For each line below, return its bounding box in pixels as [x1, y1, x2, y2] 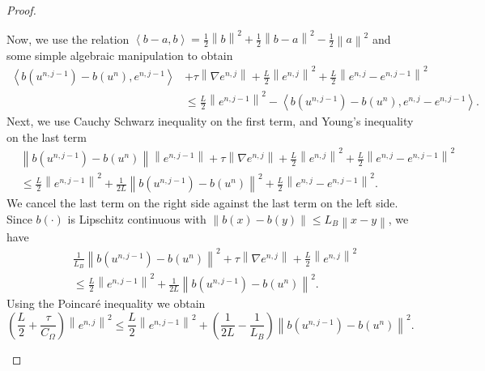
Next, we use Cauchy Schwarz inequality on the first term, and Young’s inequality [6, 113, 414, 130]
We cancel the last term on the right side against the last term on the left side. [6, 194, 398, 211]
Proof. [6, 2, 36, 18]
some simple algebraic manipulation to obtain [6, 46, 233, 63]
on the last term [6, 128, 87, 145]
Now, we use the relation [6, 30, 130, 47]
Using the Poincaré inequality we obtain [6, 295, 206, 312]
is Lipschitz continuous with [67, 211, 206, 228]
